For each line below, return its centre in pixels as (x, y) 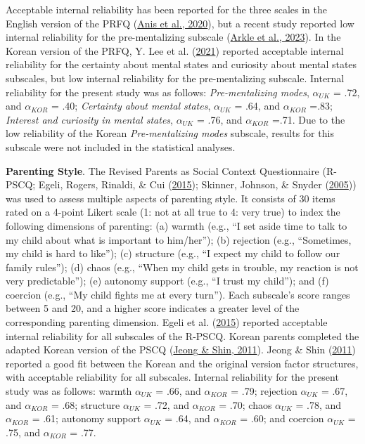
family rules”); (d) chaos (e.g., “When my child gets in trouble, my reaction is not (182, 267)
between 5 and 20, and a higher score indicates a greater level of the (153, 308)
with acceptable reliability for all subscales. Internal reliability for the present (172, 377)
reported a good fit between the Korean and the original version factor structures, (182, 363)
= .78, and (319, 404)
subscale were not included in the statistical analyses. (121, 146)
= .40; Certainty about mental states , (131, 106)
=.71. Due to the (308, 119)
